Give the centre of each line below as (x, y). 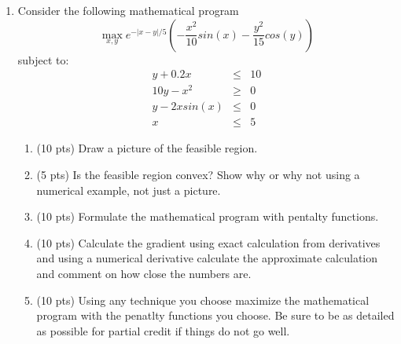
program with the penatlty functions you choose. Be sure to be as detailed (215, 315)
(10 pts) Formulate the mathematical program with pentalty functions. (208, 216)
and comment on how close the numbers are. (144, 273)
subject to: (43, 59)
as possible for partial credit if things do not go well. (163, 330)
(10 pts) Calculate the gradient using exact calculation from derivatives (208, 242)
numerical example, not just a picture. (129, 190)
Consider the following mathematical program (128, 10)
